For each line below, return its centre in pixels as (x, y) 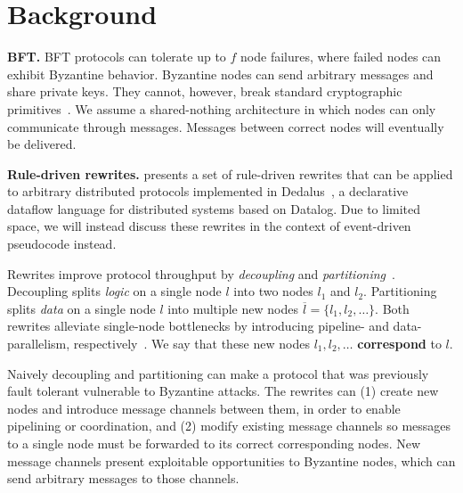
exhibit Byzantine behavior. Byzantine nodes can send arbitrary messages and (220, 74)
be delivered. (42, 144)
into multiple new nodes (233, 308)
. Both (392, 308)
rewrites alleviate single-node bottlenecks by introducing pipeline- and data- (215, 326)
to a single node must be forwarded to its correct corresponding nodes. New (214, 443)
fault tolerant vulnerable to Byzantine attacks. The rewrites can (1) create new (223, 391)
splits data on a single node (81, 308)
